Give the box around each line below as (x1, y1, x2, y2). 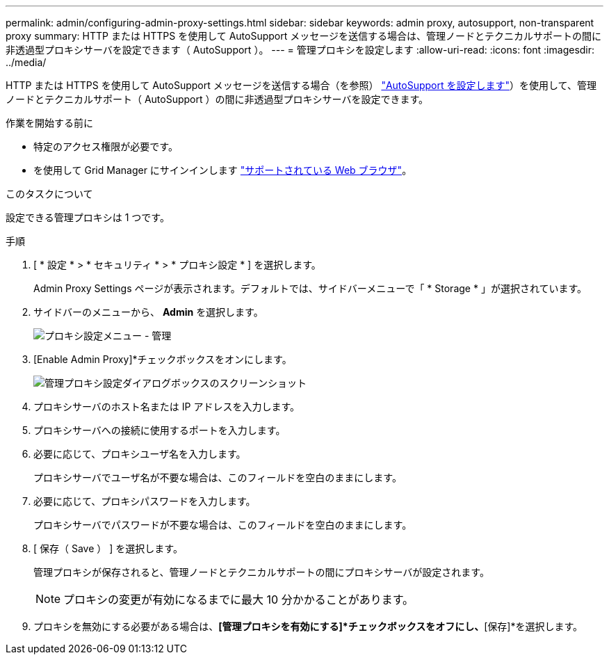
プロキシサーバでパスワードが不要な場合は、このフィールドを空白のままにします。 (33, 519, 412, 531)
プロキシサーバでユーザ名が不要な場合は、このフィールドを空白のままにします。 (33, 472, 402, 483)
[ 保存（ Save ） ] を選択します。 (33, 542, 183, 554)
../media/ (6, 56, 47, 68)
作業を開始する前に (6, 117, 93, 129)
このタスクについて (6, 188, 93, 200)
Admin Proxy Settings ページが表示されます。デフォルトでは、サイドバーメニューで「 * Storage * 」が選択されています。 (33, 282, 587, 294)
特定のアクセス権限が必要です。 (33, 140, 178, 152)
